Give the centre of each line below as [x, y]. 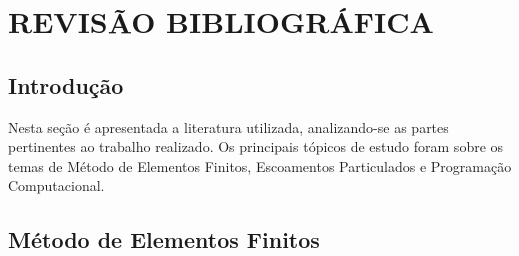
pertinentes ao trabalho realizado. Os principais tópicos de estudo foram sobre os [256, 146]
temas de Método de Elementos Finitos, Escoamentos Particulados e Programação [260, 165]
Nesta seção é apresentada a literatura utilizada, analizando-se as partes [228, 126]
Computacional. [56, 185]
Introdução [66, 84]
